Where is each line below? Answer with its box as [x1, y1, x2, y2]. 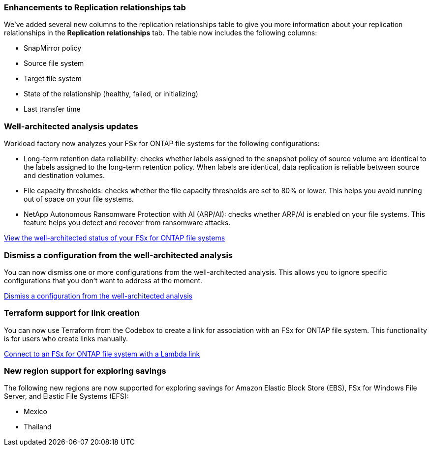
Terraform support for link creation [4, 308, 140, 318]
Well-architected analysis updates [4, 121, 138, 131]
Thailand [24, 422, 52, 431]
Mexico [24, 407, 47, 416]
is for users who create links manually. [4, 334, 128, 343]
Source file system [24, 59, 84, 68]
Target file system [24, 74, 82, 83]
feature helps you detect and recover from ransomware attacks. [24, 218, 231, 227]
